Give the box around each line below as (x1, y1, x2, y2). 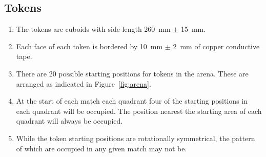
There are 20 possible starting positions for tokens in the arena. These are (16, 68, 249, 78)
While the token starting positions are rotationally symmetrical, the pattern (16, 132, 255, 143)
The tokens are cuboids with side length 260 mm (16, 24, 171, 34)
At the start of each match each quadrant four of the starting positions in (16, 95, 248, 106)
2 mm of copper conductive (173, 41, 260, 51)
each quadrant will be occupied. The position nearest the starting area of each (16, 105, 262, 116)
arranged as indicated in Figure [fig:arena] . (16, 78, 151, 89)
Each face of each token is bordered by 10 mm (16, 41, 163, 51)
